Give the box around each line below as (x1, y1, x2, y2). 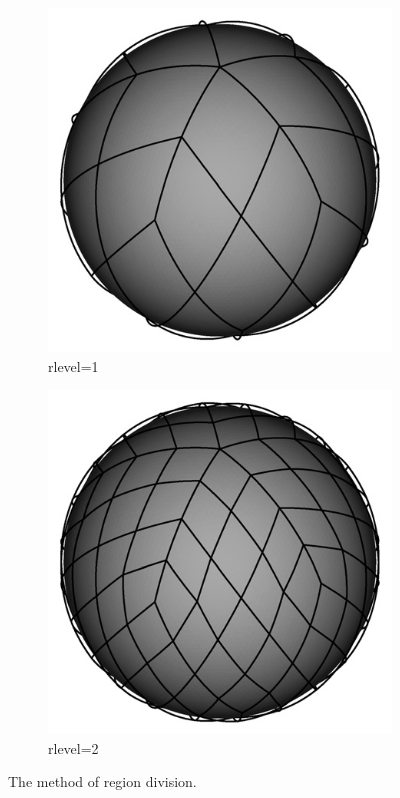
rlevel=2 (48, 737, 99, 758)
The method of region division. (8, 771, 197, 792)
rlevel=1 (48, 355, 99, 376)
